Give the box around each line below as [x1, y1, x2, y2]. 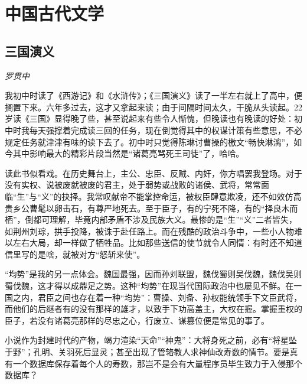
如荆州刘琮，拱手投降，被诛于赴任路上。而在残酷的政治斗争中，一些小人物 [5, 224, 294, 237]
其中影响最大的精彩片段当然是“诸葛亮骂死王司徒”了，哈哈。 [12, 147, 244, 160]
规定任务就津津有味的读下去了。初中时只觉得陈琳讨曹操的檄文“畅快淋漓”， [5, 135, 294, 148]
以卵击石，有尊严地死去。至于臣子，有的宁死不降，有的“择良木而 [45, 201, 298, 214]
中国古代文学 [5, 1, 104, 25]
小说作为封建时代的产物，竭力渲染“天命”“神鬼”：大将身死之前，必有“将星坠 [5, 334, 298, 346]
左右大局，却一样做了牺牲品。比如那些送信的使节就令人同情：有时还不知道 [12, 236, 302, 249]
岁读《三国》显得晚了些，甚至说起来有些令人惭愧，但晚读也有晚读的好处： [5, 112, 294, 125]
